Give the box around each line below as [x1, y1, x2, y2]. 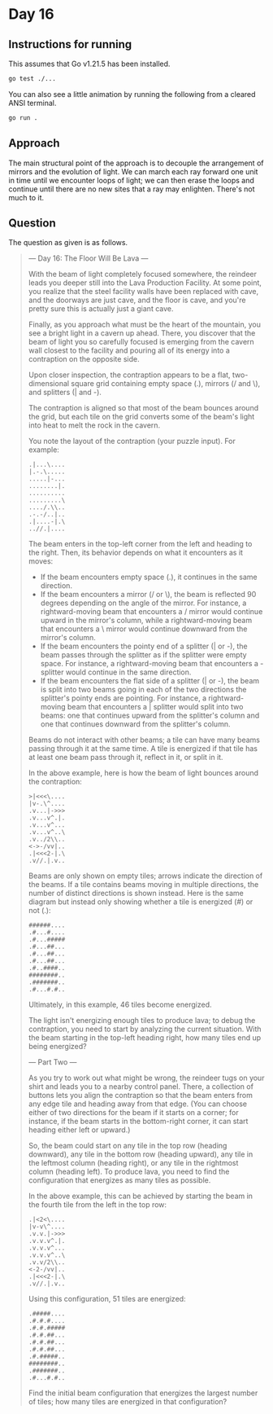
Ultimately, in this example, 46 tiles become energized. [28, 999, 212, 1010]
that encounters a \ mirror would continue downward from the [40, 624, 248, 634]
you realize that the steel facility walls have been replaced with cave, [28, 287, 259, 296]
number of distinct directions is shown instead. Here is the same [28, 889, 244, 898]
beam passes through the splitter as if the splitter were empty [40, 650, 247, 660]
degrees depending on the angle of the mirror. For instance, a [40, 598, 247, 608]
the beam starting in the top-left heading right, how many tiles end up [28, 1033, 262, 1043]
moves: [28, 556, 54, 566]
